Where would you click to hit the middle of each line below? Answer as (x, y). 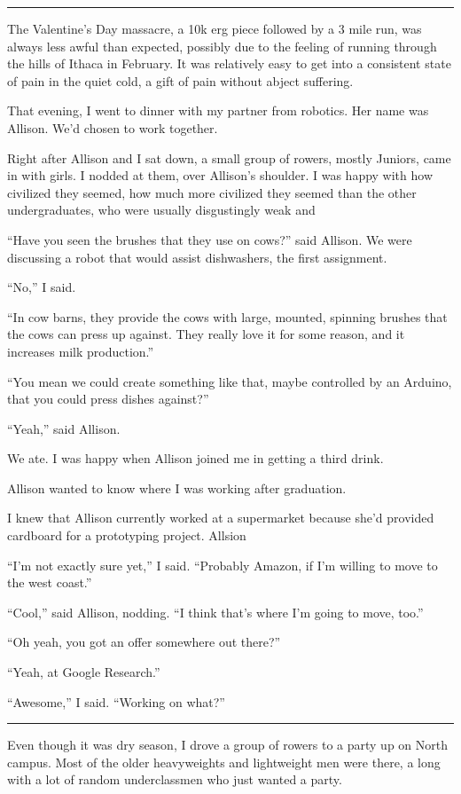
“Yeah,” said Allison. (64, 428)
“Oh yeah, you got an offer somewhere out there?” (144, 642)
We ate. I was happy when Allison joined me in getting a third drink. (195, 458)
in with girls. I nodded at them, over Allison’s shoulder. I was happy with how (220, 175)
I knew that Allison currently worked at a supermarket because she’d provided (221, 518)
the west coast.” (50, 582)
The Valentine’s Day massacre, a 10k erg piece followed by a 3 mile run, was (215, 28)
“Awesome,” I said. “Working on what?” (116, 701)
